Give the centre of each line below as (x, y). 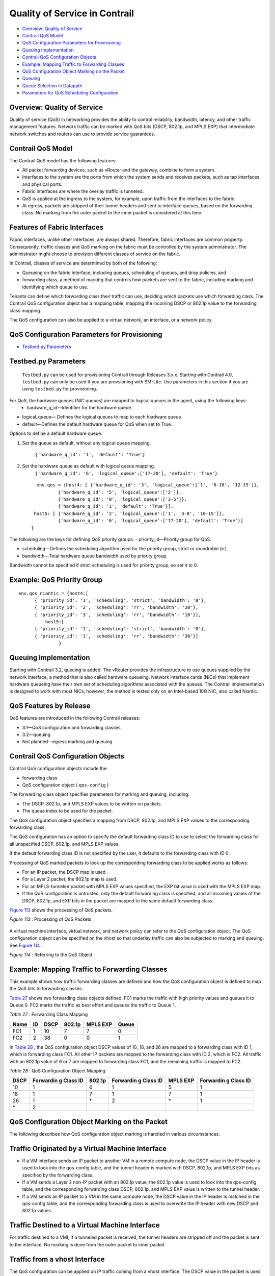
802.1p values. (37, 1211)
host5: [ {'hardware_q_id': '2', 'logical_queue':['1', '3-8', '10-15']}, (129, 513)
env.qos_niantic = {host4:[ (53, 593)
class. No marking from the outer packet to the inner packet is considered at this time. (112, 213)
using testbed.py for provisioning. (60, 389)
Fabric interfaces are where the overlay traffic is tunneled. (83, 191)
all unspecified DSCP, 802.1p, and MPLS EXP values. (64, 844)
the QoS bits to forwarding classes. (46, 989)
